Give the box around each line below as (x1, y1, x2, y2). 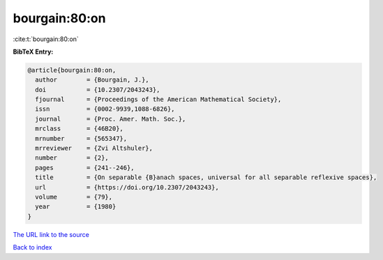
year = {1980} (35, 203, 117, 211)
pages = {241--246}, (35, 164, 135, 171)
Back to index (13, 243, 52, 252)
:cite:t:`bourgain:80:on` (13, 35, 80, 43)
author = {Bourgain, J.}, (35, 76, 149, 84)
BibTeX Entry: (13, 47, 54, 56)
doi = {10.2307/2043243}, (35, 86, 160, 93)
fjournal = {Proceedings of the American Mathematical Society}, (35, 95, 282, 104)
